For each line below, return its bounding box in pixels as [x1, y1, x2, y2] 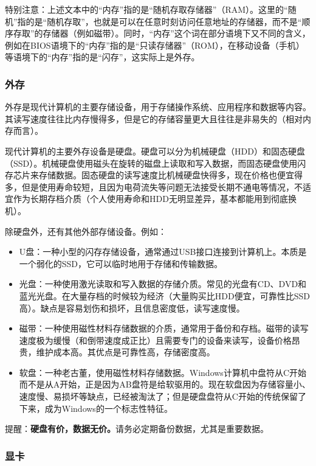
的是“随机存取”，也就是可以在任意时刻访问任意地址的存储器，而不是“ [26, 15, 302, 27]
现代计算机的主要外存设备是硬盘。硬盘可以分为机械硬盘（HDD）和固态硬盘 [5, 144, 305, 157]
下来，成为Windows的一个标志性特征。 [19, 402, 173, 414]
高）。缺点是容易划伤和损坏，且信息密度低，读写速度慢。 [19, 301, 245, 314]
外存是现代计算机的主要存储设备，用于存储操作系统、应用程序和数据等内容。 [5, 100, 311, 113]
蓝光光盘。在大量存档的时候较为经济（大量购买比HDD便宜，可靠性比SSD [19, 289, 310, 302]
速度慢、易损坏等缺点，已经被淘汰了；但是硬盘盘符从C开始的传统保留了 [19, 390, 306, 403]
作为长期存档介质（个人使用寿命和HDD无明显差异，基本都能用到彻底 [13, 192, 288, 205]
